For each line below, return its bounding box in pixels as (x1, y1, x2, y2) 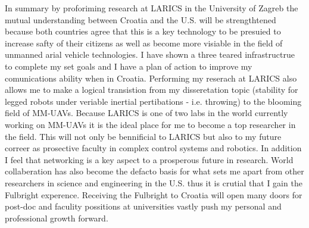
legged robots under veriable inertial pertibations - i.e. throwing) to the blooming (5, 95, 302, 107)
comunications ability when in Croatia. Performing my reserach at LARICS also (5, 71, 297, 84)
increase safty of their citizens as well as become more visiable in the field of (5, 36, 283, 49)
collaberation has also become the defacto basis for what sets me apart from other (5, 165, 304, 177)
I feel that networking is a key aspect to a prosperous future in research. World (5, 153, 294, 165)
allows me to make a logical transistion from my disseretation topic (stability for (5, 83, 298, 96)
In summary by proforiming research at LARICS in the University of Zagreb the (5, 2, 298, 14)
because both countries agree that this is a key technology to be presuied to (5, 25, 281, 38)
